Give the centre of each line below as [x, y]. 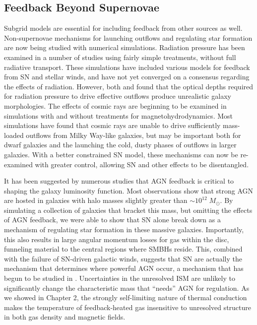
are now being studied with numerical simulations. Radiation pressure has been [125, 47]
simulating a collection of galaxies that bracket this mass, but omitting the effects [128, 210]
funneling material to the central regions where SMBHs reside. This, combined [123, 249]
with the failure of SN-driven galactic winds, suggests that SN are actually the [123, 258]
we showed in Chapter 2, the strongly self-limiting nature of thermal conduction [126, 297]
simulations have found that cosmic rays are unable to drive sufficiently [112, 125]
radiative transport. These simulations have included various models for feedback [127, 67]
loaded [14, 135]
